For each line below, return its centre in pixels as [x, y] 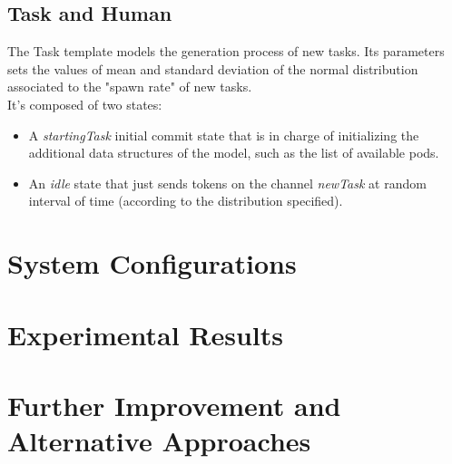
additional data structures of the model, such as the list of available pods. [234, 153]
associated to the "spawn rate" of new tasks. [130, 87]
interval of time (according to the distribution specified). [186, 201]
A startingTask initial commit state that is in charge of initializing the [224, 135]
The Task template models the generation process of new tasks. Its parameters [226, 51]
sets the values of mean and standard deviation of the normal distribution [213, 68]
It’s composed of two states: [85, 104]
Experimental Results [145, 334]
